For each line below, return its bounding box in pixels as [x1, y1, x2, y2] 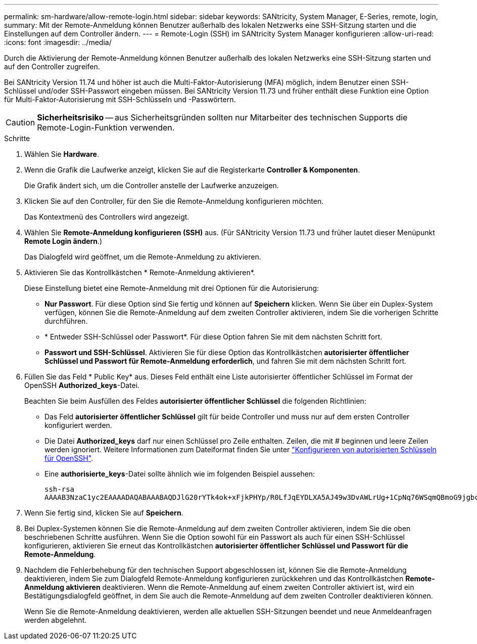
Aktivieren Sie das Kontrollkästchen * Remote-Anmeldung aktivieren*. [24, 268, 255, 277]
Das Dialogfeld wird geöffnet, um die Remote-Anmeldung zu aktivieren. [24, 252, 261, 261]
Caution [6, 117, 35, 127]
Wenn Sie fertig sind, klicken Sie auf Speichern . [24, 508, 183, 517]
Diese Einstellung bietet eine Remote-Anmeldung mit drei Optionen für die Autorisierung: [24, 284, 319, 292]
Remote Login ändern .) [24, 237, 103, 245]
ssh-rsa [44, 485, 75, 493]
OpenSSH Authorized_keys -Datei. [24, 381, 140, 390]
